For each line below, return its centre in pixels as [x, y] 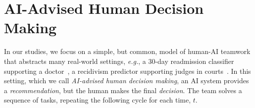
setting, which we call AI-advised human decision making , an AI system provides [127, 81]
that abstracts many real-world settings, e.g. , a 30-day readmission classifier [119, 61]
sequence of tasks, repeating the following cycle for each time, [98, 100]
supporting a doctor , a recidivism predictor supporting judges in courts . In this [127, 71]
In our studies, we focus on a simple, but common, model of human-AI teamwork [127, 51]
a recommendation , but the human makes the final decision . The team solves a [123, 90]
